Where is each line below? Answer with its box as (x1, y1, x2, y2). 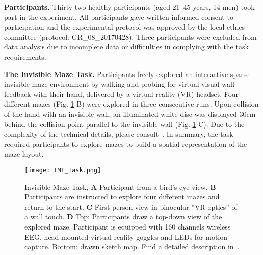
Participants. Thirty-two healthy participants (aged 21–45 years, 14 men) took (4, 2, 255, 12)
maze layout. (4, 148, 44, 159)
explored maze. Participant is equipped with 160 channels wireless (24, 221, 231, 232)
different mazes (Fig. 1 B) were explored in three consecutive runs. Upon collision (4, 98, 259, 109)
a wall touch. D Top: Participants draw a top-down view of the (24, 211, 222, 222)
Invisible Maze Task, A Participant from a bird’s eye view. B (24, 181, 216, 192)
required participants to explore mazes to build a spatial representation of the (4, 138, 247, 149)
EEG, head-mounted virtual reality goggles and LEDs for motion (24, 231, 228, 242)
